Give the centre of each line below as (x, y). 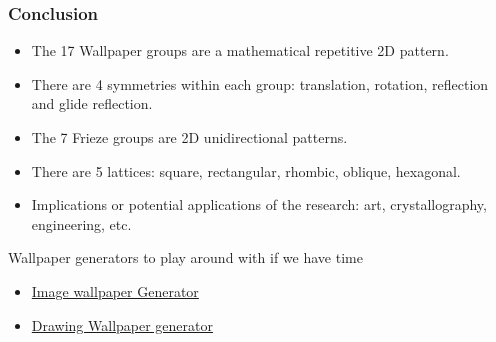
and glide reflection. (92, 103)
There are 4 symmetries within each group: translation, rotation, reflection (260, 83)
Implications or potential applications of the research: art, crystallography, (259, 204)
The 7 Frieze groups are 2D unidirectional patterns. (189, 137)
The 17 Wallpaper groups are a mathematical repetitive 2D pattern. (240, 50)
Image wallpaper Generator (115, 290)
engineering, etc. (81, 223)
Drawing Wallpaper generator (122, 324)
